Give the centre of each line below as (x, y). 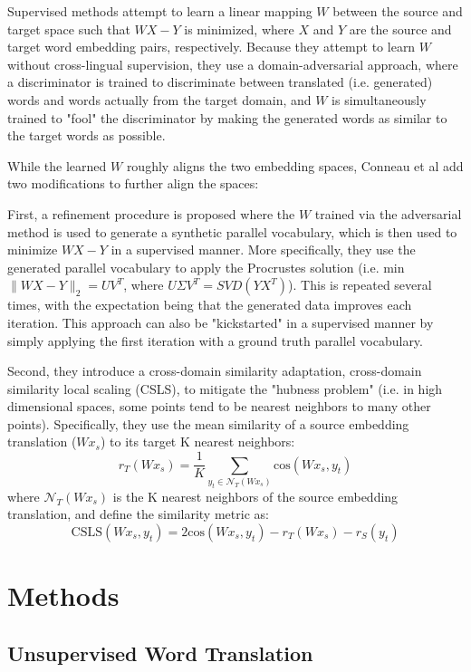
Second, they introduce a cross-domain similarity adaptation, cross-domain (215, 371)
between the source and (398, 11)
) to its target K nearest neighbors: (197, 442)
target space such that (69, 29)
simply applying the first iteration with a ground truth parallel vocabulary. (215, 340)
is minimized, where (239, 29)
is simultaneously (379, 99)
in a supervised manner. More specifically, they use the (263, 250)
